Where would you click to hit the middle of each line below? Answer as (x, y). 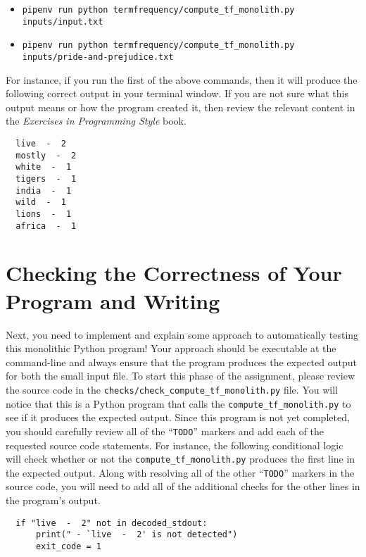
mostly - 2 (46, 155)
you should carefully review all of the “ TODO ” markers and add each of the (165, 431)
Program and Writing (113, 300)
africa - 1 (46, 226)
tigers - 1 (46, 179)
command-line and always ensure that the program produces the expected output (181, 362)
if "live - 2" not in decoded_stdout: (112, 523)
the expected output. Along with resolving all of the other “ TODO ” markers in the (180, 472)
